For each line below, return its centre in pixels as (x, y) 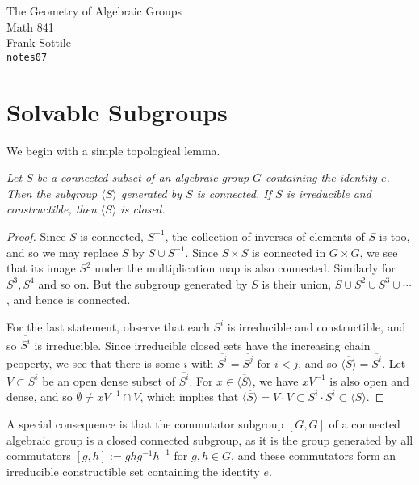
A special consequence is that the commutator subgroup (145, 424)
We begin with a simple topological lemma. (113, 150)
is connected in (289, 252)
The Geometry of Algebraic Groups (94, 11)
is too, (394, 236)
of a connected (365, 424)
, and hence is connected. (69, 299)
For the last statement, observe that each (108, 326)
